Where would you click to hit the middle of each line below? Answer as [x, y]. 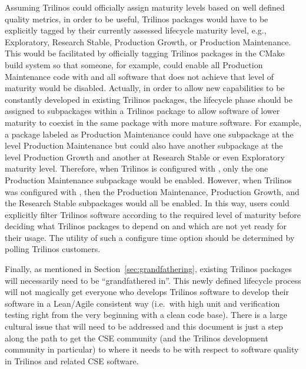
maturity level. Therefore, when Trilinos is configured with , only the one [137, 168]
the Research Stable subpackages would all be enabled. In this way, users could [147, 203]
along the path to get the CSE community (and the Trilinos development [137, 338]
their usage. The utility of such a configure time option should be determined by [150, 237]
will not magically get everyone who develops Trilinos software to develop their [147, 292]
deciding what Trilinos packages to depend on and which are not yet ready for [146, 226]
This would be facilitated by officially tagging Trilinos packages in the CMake [145, 53]
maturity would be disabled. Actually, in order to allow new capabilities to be [145, 88]
